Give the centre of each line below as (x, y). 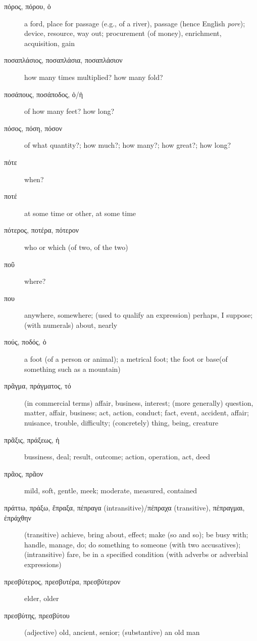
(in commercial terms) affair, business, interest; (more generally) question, (139, 402)
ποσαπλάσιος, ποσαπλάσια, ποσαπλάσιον (63, 60)
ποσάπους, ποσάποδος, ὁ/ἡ (44, 94)
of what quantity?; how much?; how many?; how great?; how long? (128, 145)
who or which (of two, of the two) (76, 247)
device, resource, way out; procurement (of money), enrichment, (123, 33)
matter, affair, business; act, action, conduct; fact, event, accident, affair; (137, 413)
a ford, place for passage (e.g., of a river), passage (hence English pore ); (135, 23)
